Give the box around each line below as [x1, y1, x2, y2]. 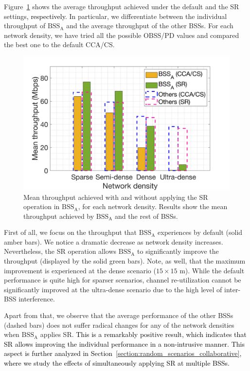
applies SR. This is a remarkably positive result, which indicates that [40, 329, 247, 339]
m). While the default [179, 265, 245, 275]
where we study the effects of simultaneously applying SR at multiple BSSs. [4, 358, 230, 368]
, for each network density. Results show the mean [78, 201, 228, 212]
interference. [18, 294, 55, 304]
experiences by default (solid [158, 227, 243, 237]
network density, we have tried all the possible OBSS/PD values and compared [4, 30, 239, 40]
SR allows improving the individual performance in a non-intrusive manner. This [4, 338, 245, 349]
